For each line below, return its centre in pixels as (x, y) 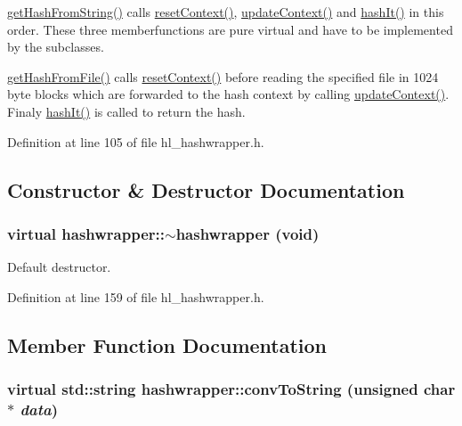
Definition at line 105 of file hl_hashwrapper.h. (136, 141)
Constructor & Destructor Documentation (206, 189)
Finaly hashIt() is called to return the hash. (126, 111)
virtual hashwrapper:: (86, 233)
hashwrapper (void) (247, 233)
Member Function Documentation (167, 344)
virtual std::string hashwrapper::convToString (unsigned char (231, 389)
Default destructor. (59, 267)
